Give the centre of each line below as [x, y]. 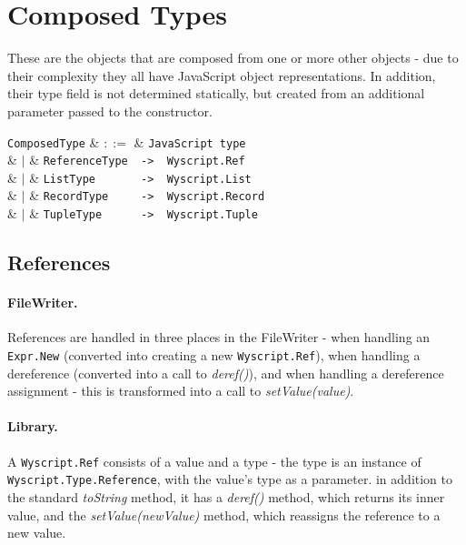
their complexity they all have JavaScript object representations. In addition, [222, 75]
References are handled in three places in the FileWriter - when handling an [219, 337]
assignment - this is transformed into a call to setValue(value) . [181, 391]
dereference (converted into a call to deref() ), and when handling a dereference [226, 373]
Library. [33, 426]
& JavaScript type [190, 141]
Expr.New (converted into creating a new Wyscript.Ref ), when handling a [214, 354]
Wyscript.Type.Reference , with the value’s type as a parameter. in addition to [230, 479]
